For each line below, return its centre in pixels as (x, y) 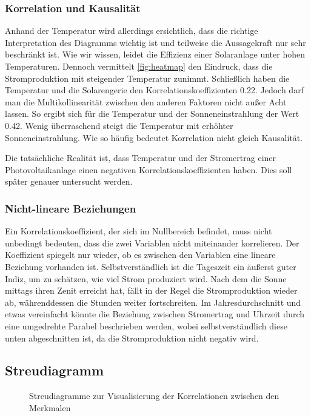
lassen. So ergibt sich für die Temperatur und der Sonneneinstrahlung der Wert (152, 114)
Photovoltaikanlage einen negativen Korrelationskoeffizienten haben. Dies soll (149, 169)
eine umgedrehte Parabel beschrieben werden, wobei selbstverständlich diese (146, 325)
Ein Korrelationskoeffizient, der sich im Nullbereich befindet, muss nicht (139, 231)
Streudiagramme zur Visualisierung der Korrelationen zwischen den (154, 396)
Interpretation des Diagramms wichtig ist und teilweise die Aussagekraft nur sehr (155, 42)
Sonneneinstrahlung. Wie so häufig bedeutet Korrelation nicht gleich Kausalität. (154, 137)
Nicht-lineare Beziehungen (71, 208)
